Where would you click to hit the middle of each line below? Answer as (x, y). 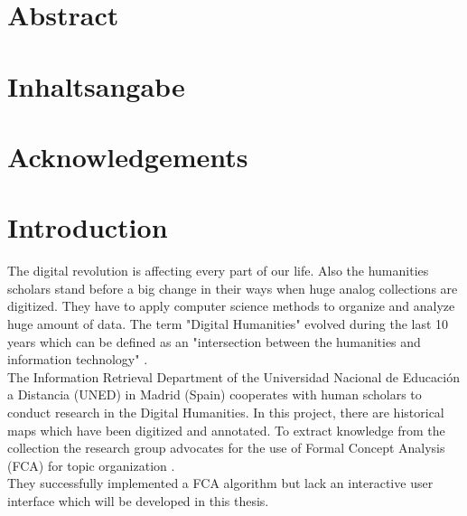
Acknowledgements (128, 156)
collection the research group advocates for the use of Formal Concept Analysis (226, 448)
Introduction (88, 227)
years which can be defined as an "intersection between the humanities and (214, 341)
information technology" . (78, 359)
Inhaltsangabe (96, 85)
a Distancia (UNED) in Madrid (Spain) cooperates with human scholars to (215, 394)
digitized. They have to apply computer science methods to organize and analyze (231, 306)
